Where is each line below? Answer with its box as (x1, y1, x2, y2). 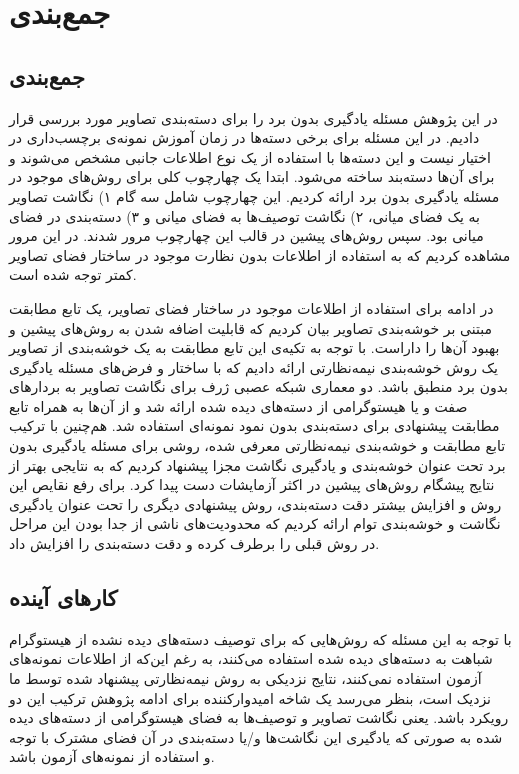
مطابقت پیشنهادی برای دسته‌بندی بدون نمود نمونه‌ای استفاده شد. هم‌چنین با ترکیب (9, 415, 500, 436)
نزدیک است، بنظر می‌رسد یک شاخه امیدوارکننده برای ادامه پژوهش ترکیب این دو (9, 687, 492, 708)
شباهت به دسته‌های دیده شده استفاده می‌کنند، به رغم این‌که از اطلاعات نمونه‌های (9, 648, 493, 669)
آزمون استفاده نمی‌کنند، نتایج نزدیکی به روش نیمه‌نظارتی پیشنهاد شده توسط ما (9, 668, 482, 689)
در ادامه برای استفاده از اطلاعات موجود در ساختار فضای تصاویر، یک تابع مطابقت (9, 297, 494, 318)
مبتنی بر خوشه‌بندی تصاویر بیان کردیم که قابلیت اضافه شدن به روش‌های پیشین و (9, 317, 492, 338)
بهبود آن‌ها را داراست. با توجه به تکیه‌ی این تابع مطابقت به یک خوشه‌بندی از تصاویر (9, 337, 500, 358)
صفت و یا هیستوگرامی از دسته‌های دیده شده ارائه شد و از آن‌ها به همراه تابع (9, 395, 468, 416)
